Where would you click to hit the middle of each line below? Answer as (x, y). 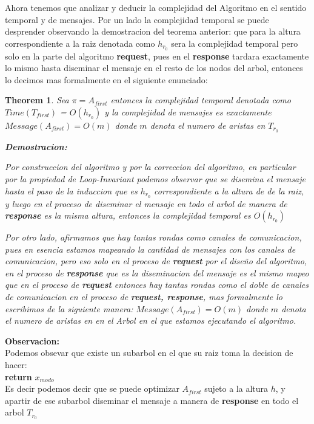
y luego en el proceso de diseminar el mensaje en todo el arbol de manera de (146, 203)
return (18, 376)
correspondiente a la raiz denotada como (80, 43)
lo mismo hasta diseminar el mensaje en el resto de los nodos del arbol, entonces (154, 68)
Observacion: (32, 340)
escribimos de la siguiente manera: (69, 308)
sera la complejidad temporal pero (235, 43)
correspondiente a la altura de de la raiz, (229, 190)
